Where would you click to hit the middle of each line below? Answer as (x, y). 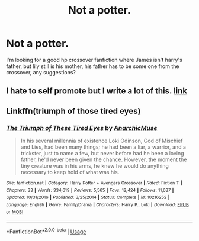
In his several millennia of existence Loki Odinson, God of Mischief (102, 141)
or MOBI (15, 212)
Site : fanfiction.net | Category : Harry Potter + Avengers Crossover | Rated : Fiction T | (94, 183)
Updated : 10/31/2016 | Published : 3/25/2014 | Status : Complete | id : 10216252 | (88, 198)
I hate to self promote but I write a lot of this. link (97, 91)
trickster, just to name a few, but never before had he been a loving (102, 154)
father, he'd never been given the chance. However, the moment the (104, 159)
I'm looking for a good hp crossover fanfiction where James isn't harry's (94, 60)
